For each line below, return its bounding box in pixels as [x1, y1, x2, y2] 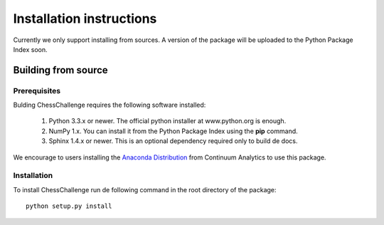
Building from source [13, 64, 108, 76]
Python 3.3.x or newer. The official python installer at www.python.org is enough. [48, 117, 287, 125]
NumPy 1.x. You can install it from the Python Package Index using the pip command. [48, 127, 298, 135]
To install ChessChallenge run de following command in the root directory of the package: [13, 185, 277, 194]
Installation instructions [13, 11, 157, 26]
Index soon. [13, 45, 48, 53]
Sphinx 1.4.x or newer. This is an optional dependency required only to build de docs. [48, 137, 298, 145]
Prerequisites [13, 85, 60, 95]
